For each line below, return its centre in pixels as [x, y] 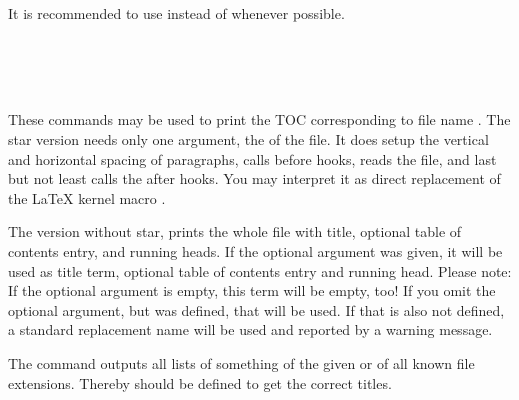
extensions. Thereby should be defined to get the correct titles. [200, 382]
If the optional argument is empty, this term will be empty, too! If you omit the [252, 290]
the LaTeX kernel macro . [87, 197]
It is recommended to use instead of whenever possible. [176, 13]
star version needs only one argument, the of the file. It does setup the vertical [248, 138]
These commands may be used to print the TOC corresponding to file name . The [259, 119]
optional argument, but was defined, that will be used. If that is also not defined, [256, 309]
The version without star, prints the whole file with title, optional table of [235, 231]
